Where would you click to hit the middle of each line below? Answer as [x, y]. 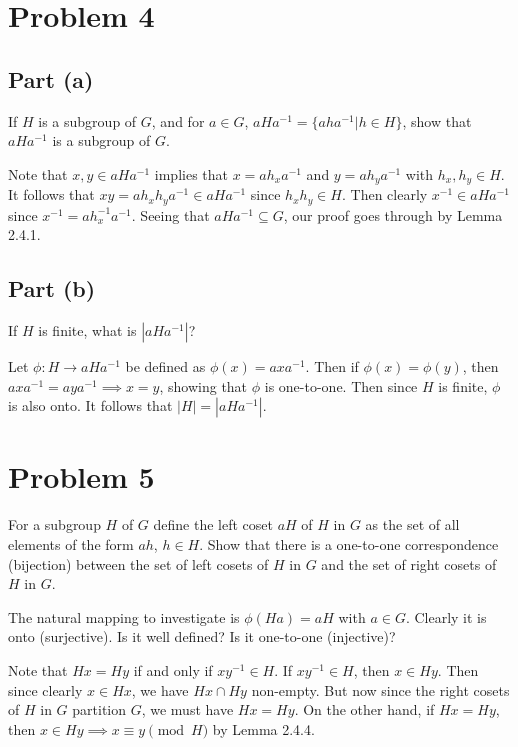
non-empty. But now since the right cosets [380, 689]
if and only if [173, 669]
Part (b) [52, 288]
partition [99, 709]
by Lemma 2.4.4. [263, 728]
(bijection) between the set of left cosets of [138, 563]
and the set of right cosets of [409, 563]
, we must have [187, 709]
